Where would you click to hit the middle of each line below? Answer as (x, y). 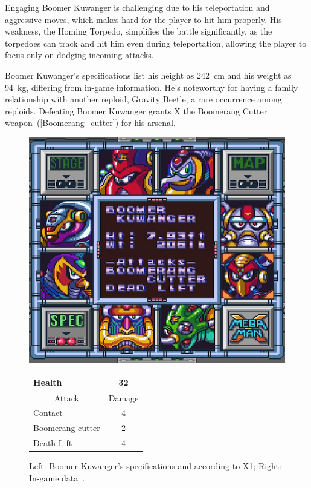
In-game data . (57, 477)
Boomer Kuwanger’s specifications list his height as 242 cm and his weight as (148, 75)
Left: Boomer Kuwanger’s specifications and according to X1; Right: (155, 466)
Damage (123, 397)
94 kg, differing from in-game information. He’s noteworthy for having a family (152, 87)
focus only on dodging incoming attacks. (79, 55)
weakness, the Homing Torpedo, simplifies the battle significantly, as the (139, 31)
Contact (48, 413)
